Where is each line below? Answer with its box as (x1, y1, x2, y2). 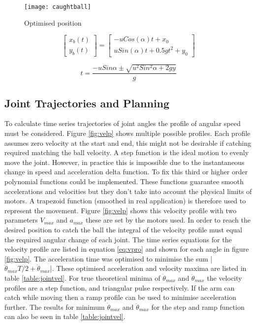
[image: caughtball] (24, 3, 92, 10)
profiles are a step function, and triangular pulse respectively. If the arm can (4, 282, 235, 292)
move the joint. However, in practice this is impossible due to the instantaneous (4, 157, 245, 167)
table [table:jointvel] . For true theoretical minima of (4, 272, 160, 283)
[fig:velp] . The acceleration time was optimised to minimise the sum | (4, 253, 213, 263)
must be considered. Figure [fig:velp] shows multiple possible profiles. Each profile (4, 128, 251, 138)
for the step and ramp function (151, 301, 245, 312)
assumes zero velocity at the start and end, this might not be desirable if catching (4, 137, 252, 148)
